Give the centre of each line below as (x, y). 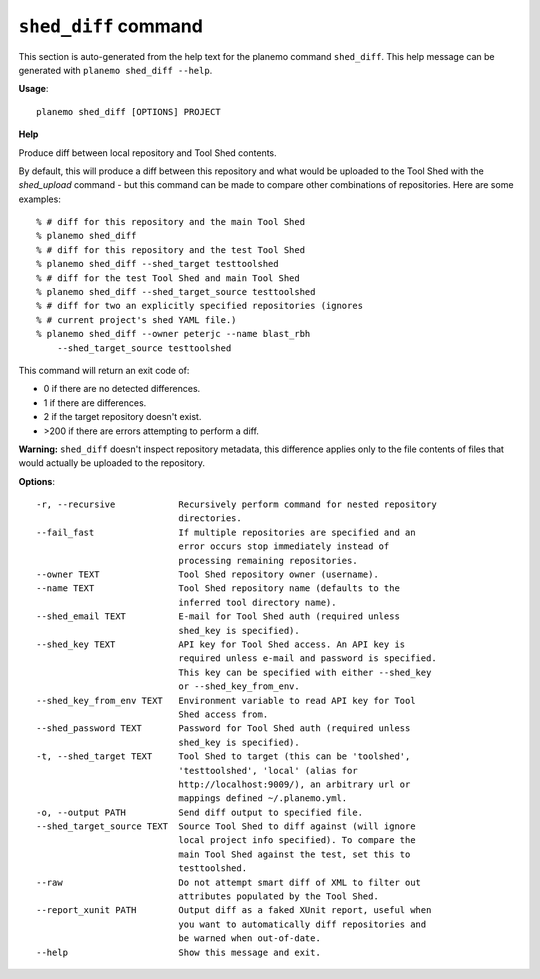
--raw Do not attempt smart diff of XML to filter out (229, 882)
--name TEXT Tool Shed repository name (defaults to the (218, 588)
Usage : (33, 89)
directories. (210, 518)
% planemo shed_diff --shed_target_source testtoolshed (176, 292)
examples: (40, 199)
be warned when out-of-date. (250, 938)
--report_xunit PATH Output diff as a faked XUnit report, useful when (234, 910)
